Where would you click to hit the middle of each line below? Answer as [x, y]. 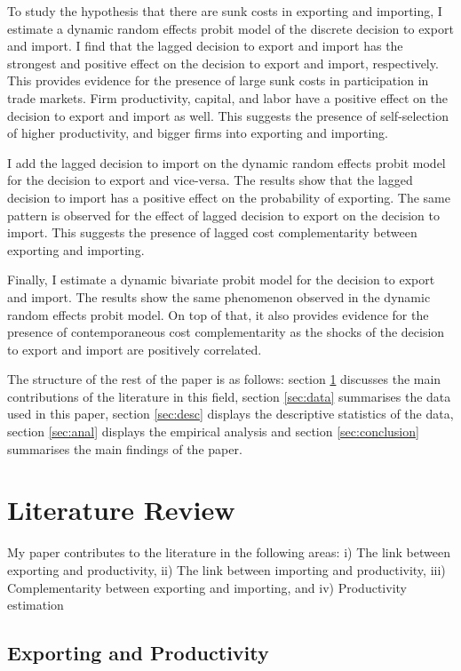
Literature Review [121, 510]
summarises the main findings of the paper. [125, 448]
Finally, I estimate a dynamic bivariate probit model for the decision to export [221, 280]
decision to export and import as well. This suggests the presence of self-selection [228, 115]
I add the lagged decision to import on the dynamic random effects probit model [227, 162]
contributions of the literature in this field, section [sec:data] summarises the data [229, 396]
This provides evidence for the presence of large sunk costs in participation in [218, 80]
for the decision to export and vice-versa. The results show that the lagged [210, 180]
